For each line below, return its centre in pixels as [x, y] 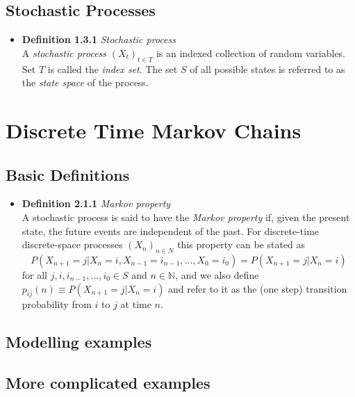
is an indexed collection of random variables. [251, 52]
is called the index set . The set [113, 68]
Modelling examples [79, 342]
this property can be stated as [241, 244]
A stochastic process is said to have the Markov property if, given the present [186, 217]
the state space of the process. [85, 82]
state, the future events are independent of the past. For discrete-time [171, 230]
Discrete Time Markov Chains [154, 130]
